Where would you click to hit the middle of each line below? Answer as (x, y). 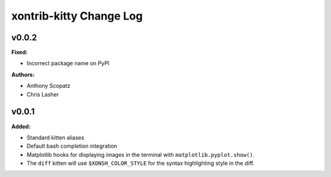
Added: (21, 126)
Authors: (23, 74)
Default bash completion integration (72, 146)
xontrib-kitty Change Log (77, 16)
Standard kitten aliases (55, 137)
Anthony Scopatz (48, 86)
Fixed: (19, 52)
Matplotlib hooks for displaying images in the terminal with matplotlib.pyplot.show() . (141, 154)
